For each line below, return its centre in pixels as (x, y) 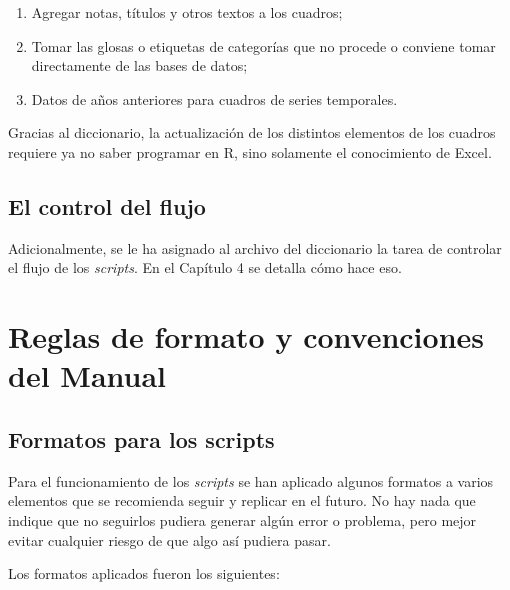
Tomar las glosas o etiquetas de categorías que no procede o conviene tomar (263, 45)
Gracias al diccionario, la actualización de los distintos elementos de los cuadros (252, 132)
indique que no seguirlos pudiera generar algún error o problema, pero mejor (242, 519)
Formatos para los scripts (141, 438)
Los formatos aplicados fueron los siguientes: (144, 573)
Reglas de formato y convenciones (246, 336)
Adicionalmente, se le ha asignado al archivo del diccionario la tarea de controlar (255, 247)
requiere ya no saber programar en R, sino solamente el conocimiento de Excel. (250, 151)
